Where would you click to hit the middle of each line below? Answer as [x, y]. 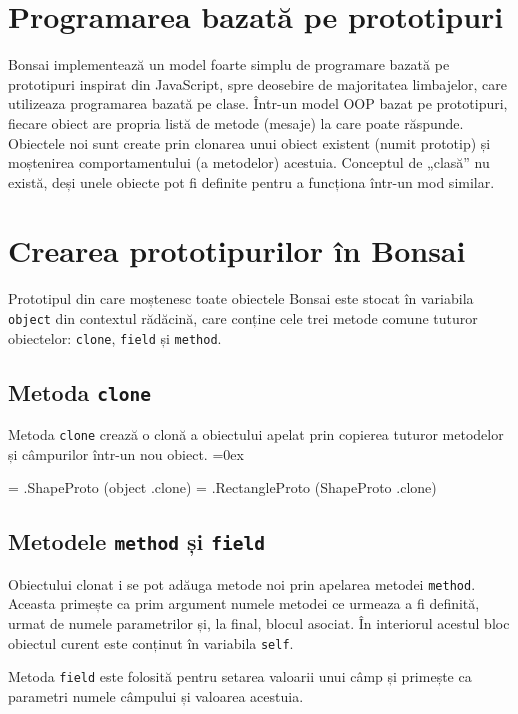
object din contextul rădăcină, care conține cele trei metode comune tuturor [243, 318]
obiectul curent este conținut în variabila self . [151, 642]
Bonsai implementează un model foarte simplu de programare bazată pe [229, 64]
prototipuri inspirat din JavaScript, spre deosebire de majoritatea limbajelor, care [258, 83]
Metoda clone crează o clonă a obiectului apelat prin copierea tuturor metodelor [256, 434]
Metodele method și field [136, 541]
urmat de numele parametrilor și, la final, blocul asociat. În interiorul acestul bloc [259, 622]
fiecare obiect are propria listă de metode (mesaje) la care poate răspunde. [236, 122]
